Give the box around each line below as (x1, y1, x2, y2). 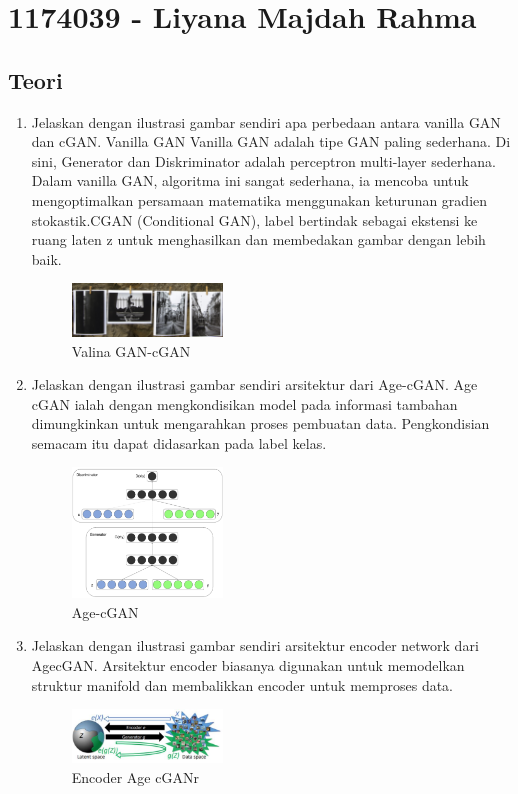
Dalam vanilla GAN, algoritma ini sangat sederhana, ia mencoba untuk (31, 170, 469, 191)
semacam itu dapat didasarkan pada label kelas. (31, 432, 327, 453)
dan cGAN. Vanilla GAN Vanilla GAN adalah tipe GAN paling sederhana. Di (31, 131, 511, 152)
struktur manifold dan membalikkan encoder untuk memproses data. (31, 674, 453, 695)
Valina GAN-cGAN (71, 340, 191, 361)
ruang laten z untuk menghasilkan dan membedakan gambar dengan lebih (31, 229, 486, 250)
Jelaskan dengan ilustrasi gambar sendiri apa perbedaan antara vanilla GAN (31, 111, 501, 132)
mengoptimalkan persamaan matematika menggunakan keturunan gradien (31, 189, 488, 210)
